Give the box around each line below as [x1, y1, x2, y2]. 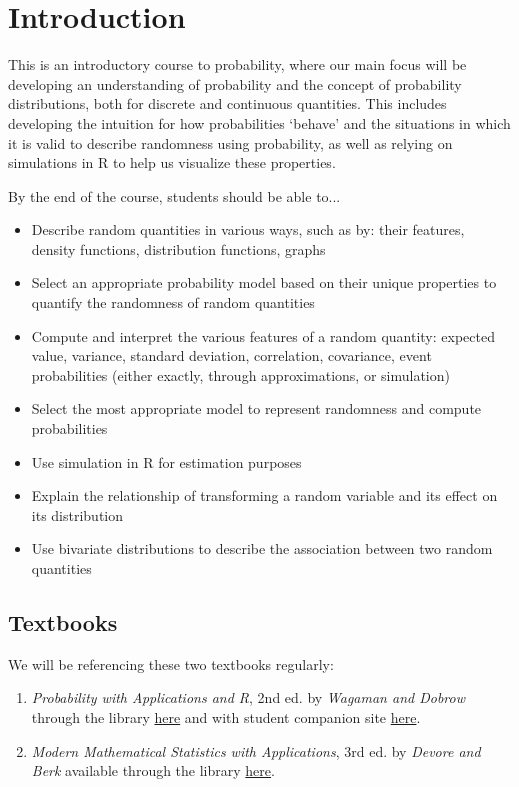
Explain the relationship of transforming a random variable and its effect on [31, 485, 498, 506]
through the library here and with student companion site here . [31, 706, 421, 727]
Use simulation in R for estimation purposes [31, 451, 302, 472]
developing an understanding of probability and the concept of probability [8, 73, 462, 94]
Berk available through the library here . [31, 760, 275, 781]
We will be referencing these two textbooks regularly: [8, 653, 334, 674]
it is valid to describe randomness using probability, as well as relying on [8, 132, 453, 153]
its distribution [31, 504, 124, 525]
